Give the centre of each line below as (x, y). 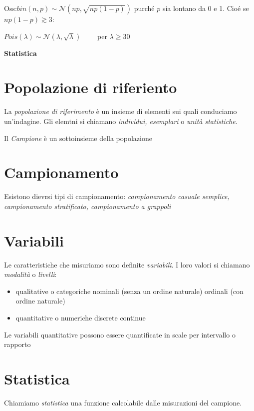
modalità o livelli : (30, 274)
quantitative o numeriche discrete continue (81, 317)
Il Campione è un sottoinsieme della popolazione (78, 138)
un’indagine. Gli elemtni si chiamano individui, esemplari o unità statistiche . (121, 121)
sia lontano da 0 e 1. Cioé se (206, 8)
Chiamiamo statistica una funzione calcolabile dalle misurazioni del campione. (123, 402)
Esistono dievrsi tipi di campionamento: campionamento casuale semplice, (117, 196)
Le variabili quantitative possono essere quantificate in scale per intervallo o (120, 334)
